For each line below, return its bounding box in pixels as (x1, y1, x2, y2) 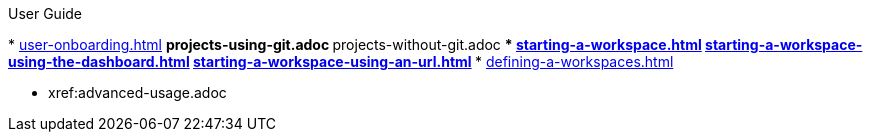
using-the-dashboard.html (8, 53, 190, 70)
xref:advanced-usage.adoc (48, 84, 227, 101)
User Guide (8, 5, 83, 22)
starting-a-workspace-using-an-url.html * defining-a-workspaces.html (193, 53, 674, 70)
